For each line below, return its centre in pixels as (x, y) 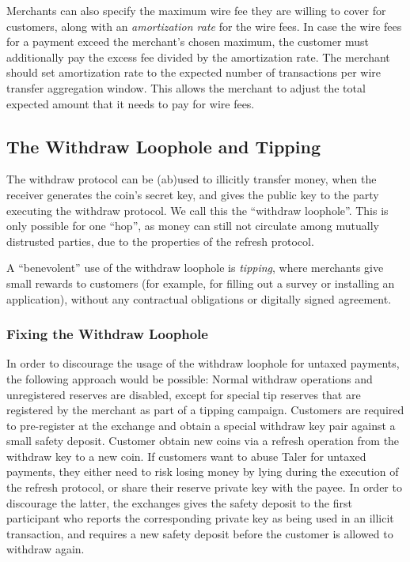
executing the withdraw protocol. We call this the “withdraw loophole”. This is (197, 210)
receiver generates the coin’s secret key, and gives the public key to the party (193, 194)
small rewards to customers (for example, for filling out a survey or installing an (201, 283)
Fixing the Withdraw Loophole (107, 334)
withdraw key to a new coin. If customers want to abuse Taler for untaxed (186, 456)
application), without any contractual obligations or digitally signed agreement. (199, 298)
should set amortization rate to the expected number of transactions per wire (194, 72)
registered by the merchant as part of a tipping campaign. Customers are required (205, 410)
